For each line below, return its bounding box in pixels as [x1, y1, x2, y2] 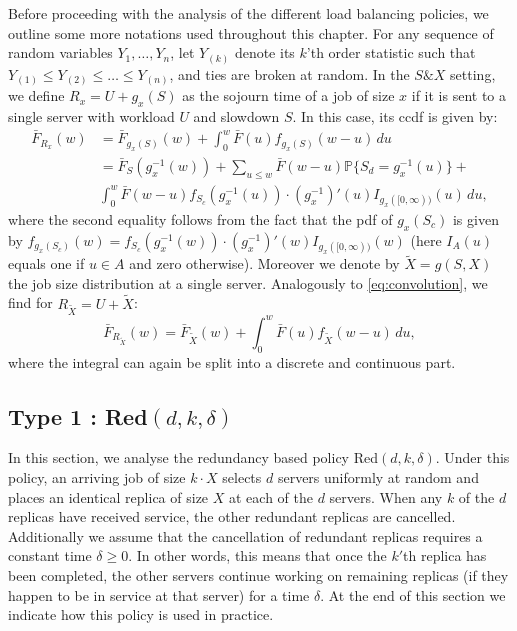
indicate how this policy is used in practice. [8, 604, 274, 625]
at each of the [228, 486, 313, 507]
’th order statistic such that [306, 42, 476, 63]
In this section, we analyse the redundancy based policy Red [8, 447, 378, 468]
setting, [450, 63, 496, 84]
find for [8, 292, 53, 313]
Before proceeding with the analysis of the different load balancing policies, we [8, 3, 489, 23]
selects [222, 467, 262, 488]
